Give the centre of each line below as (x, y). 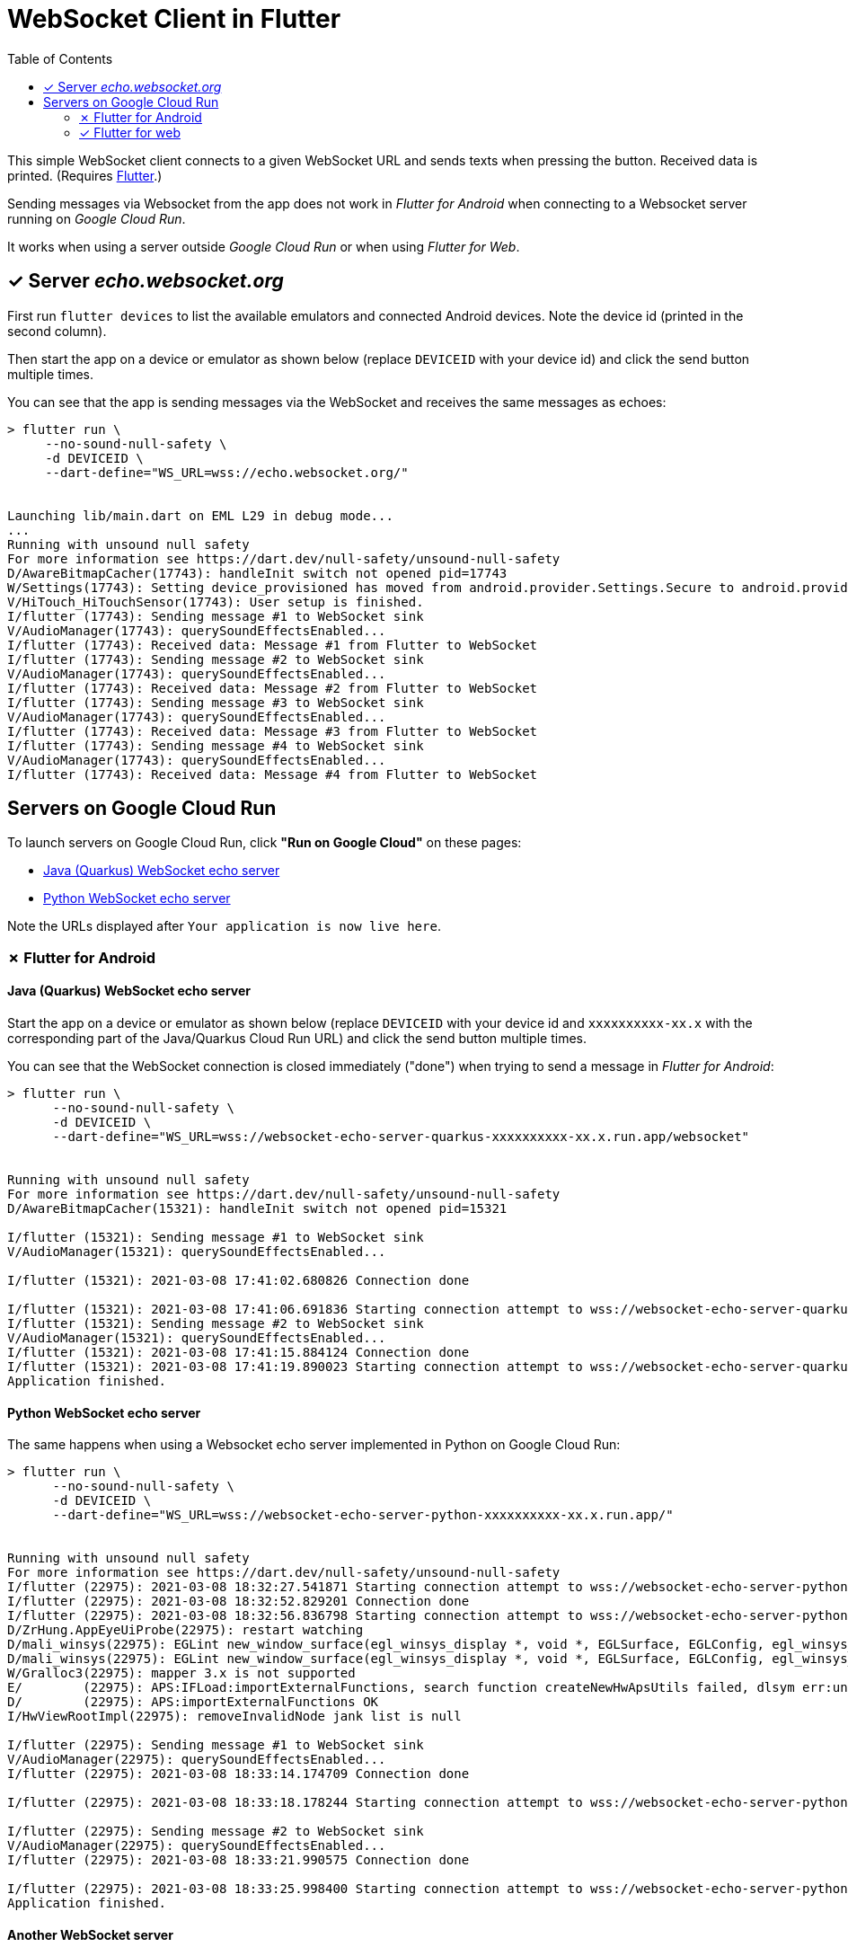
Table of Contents (60, 58)
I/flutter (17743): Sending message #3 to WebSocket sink (216, 702)
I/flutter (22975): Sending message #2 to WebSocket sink (216, 1832)
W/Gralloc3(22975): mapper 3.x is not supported (181, 1673)
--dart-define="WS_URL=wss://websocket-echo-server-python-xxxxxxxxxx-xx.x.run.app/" (363, 1515)
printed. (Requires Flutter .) (85, 175)
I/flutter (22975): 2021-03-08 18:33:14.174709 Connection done (238, 1774)
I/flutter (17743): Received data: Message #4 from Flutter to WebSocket (273, 774)
